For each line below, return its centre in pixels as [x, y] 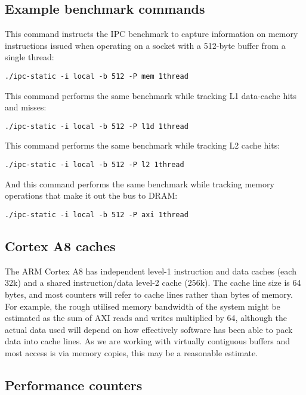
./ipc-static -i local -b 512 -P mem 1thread [97, 76]
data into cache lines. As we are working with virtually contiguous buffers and [148, 341]
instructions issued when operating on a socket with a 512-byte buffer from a [145, 45]
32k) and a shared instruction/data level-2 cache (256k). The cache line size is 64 [153, 283]
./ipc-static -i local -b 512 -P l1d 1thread [97, 126]
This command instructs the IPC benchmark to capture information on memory [152, 34]
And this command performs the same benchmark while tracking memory [140, 183]
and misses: [26, 107]
